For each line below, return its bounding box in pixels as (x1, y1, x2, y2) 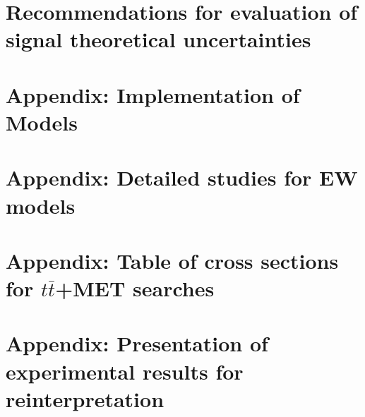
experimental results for (6, 356, 244, 385)
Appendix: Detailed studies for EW (6, 163, 358, 192)
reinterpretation (6, 384, 164, 413)
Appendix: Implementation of (6, 80, 300, 109)
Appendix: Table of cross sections (6, 246, 339, 274)
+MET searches (55, 274, 215, 303)
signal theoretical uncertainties (6, 25, 311, 54)
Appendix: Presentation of (6, 329, 268, 358)
